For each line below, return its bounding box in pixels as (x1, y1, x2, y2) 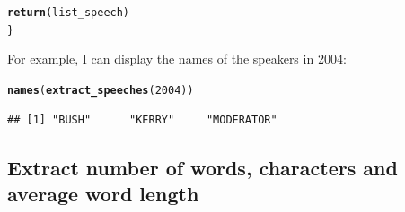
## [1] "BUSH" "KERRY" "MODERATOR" (7, 113, 277, 126)
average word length (7, 179, 199, 207)
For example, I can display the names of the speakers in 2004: (7, 49, 347, 68)
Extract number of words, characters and (7, 153, 398, 181)
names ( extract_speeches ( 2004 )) (7, 83, 194, 97)
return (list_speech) (7, 6, 130, 19)
